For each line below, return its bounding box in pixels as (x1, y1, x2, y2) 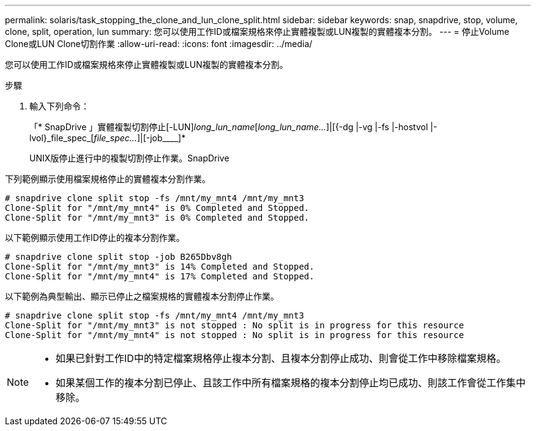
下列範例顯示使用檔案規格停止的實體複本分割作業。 (5, 174, 210, 184)
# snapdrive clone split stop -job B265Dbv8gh (5, 252, 232, 262)
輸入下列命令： (29, 101, 89, 111)
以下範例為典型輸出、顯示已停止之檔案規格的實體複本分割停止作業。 (5, 291, 279, 301)
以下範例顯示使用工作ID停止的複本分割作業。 (5, 232, 185, 243)
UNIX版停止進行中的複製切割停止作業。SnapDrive (29, 153, 229, 163)
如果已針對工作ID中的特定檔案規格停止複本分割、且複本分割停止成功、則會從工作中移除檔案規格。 (56, 352, 506, 364)
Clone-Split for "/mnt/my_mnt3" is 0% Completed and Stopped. (5, 213, 310, 223)
